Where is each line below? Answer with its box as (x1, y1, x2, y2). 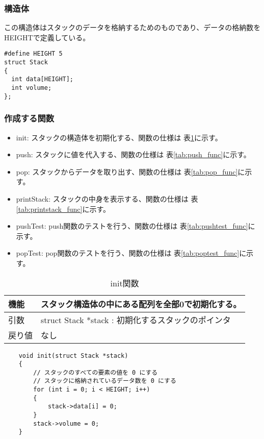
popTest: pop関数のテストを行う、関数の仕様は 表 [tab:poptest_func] (16, 248, 240, 258)
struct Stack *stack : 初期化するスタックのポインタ (41, 313, 231, 326)
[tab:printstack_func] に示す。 (16, 203, 111, 214)
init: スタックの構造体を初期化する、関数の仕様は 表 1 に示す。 (16, 132, 222, 142)
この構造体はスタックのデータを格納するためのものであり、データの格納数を (4, 22, 261, 33)
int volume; (11, 84, 52, 92)
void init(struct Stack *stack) (18, 352, 128, 359)
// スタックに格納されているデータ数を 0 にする (33, 377, 176, 385)
